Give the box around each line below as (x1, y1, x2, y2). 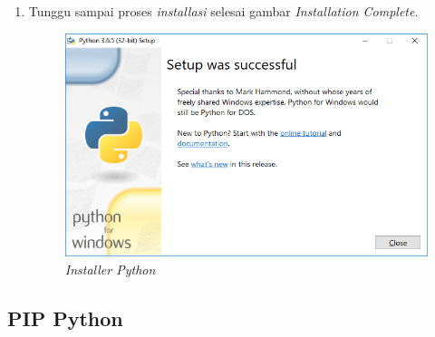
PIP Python (7, 303, 123, 332)
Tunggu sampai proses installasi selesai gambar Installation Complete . (28, 2, 419, 20)
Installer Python (64, 259, 156, 278)
